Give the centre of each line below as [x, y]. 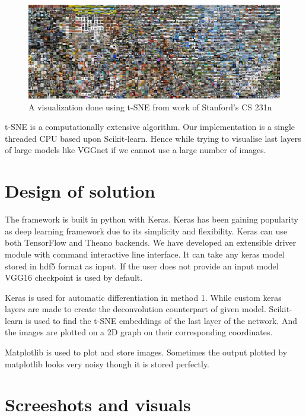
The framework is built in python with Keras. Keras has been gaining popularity [152, 219]
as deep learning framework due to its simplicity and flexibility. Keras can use [146, 231]
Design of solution [80, 191]
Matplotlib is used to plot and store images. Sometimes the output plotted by [146, 352]
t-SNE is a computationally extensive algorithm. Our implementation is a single [150, 127]
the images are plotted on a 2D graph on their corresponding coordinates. [139, 332]
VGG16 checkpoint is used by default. [74, 277]
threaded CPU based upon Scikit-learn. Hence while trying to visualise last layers [153, 138]
